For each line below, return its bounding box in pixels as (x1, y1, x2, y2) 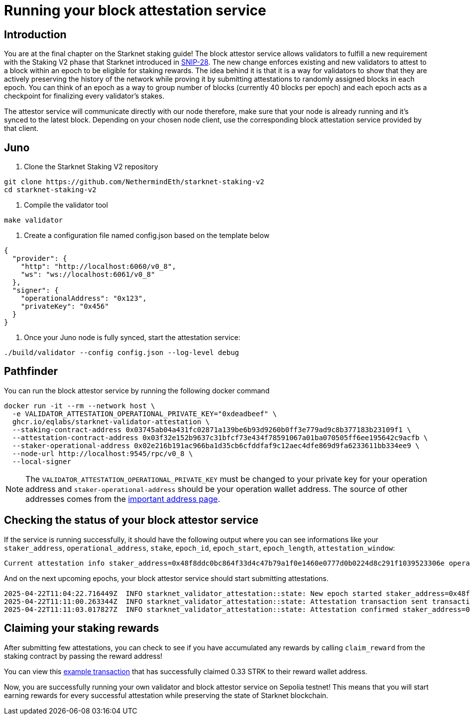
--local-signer (12, 457, 71, 466)
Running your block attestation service (4, 2, 266, 19)
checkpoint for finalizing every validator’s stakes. (4, 92, 164, 101)
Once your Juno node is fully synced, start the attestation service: (24, 333, 240, 342)
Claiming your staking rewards (4, 622, 159, 635)
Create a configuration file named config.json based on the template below (24, 231, 270, 240)
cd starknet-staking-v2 (4, 186, 97, 194)
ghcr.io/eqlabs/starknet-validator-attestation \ (12, 417, 210, 426)
